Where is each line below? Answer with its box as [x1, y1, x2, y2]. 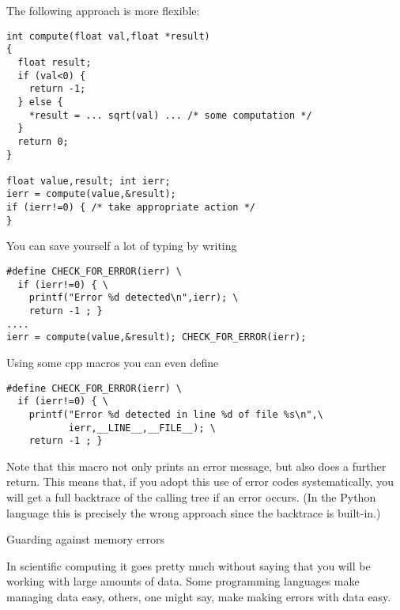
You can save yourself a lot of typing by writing [6, 237, 237, 254]
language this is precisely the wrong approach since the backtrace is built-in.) [6, 504, 381, 521]
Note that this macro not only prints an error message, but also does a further [6, 457, 387, 474]
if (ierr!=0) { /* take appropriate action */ [6, 202, 255, 214]
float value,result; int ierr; [6, 175, 171, 187]
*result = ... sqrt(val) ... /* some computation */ [28, 109, 312, 121]
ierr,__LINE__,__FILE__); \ [68, 422, 216, 434]
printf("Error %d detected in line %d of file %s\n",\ [28, 408, 323, 420]
